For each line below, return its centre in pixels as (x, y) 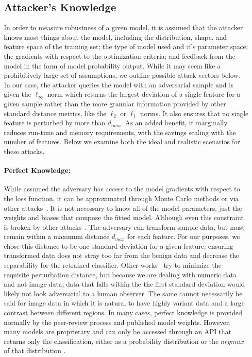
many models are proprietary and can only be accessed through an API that (118, 331)
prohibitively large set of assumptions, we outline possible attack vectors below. (122, 75)
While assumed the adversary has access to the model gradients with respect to (122, 189)
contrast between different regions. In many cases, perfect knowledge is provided (123, 313)
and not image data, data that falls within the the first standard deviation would (125, 284)
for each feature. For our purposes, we (183, 236)
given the (17, 94)
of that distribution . (35, 350)
